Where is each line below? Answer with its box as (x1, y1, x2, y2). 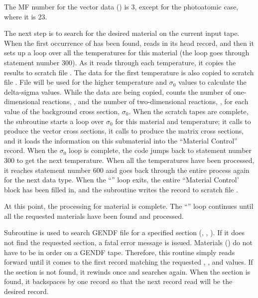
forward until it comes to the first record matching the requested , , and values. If (4, 257, 253, 267)
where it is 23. (4, 11, 47, 21)
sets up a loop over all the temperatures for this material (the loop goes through (4, 47, 250, 58)
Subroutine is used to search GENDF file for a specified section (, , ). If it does (4, 227, 245, 238)
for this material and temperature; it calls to (115, 116, 251, 126)
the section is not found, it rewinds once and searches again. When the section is (4, 266, 251, 277)
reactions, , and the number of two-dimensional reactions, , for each (42, 96, 249, 107)
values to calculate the (178, 77, 247, 87)
